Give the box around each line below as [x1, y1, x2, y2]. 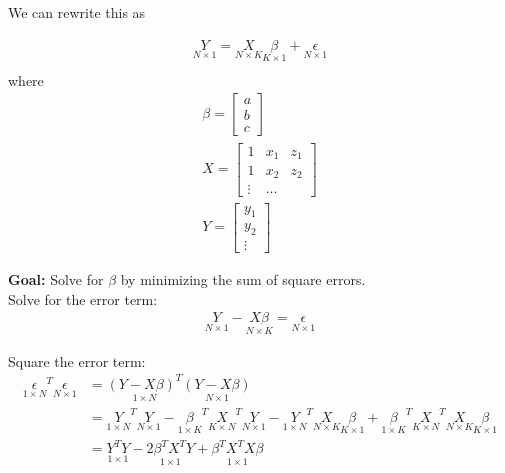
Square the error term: [8, 350, 146, 371]
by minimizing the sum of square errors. [120, 269, 366, 290]
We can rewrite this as [8, 2, 146, 22]
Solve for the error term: [8, 288, 158, 309]
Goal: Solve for [8, 269, 104, 290]
